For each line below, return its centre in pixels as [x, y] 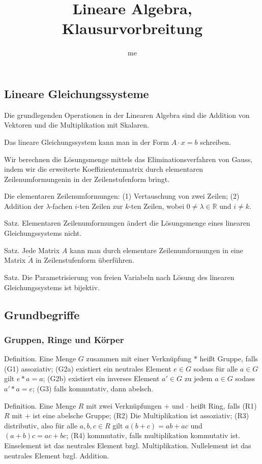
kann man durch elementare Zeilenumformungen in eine [156, 250]
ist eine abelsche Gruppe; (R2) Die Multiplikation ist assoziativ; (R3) [141, 415]
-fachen [61, 206]
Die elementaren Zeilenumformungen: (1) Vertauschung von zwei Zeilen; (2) [122, 196]
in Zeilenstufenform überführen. [85, 260]
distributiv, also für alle [41, 425]
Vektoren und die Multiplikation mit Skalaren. [77, 125]
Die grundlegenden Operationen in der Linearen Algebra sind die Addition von [127, 115]
